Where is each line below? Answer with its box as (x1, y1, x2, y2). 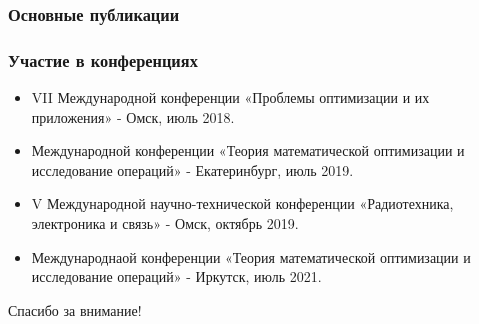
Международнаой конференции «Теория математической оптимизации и (31, 246, 471, 267)
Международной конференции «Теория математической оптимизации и (31, 140, 465, 161)
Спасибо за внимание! (8, 299, 142, 320)
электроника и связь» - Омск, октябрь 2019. (31, 213, 299, 234)
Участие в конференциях (8, 47, 198, 72)
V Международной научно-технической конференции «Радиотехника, (31, 193, 454, 214)
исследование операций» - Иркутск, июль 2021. (31, 266, 322, 287)
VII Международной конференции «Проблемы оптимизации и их (31, 87, 430, 108)
